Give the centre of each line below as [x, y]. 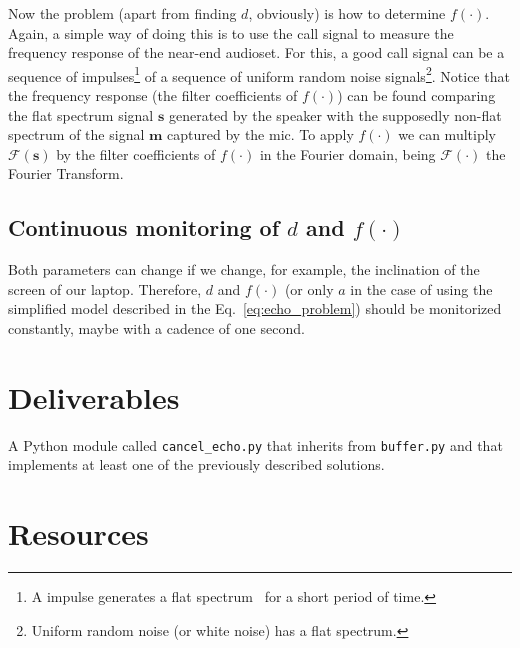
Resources [78, 533]
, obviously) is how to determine [347, 13]
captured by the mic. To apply [260, 134]
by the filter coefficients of [136, 153]
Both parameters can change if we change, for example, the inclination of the [244, 269]
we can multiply [447, 134]
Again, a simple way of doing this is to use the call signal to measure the [231, 32]
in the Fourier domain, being [347, 153]
